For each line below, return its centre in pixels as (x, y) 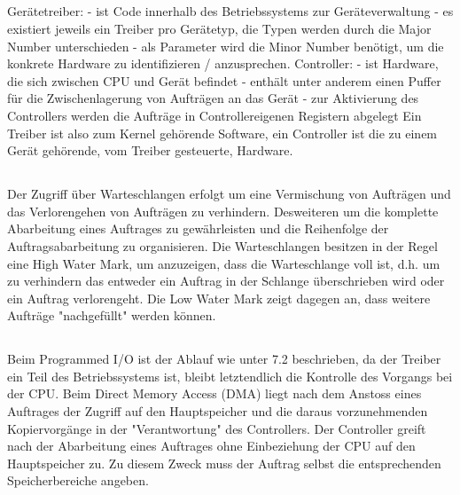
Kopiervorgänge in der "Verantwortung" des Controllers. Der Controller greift (217, 428)
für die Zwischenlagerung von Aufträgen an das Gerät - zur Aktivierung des (213, 98)
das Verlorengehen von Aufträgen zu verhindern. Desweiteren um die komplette (223, 211)
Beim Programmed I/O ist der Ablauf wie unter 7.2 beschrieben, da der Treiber (224, 359)
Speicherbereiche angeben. (78, 480)
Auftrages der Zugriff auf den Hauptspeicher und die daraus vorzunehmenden (218, 411)
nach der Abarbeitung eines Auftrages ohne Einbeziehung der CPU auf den (211, 446)
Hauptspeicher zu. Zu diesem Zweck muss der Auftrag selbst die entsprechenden (224, 463)
